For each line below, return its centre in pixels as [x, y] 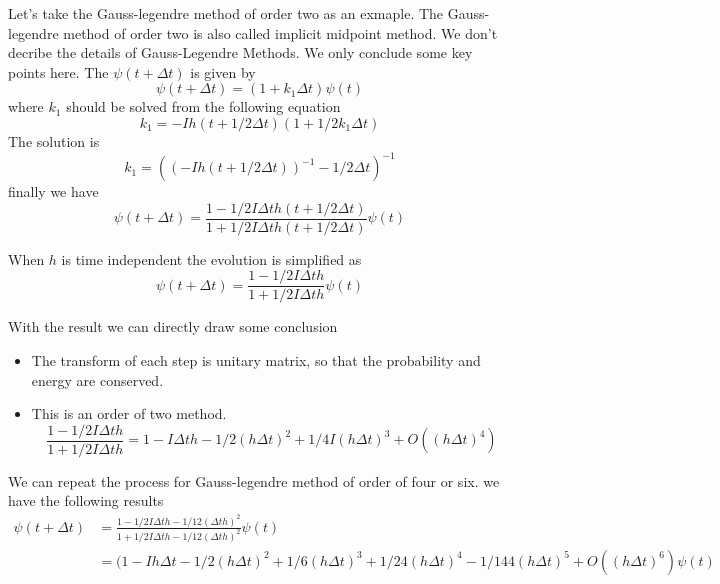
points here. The [58, 71]
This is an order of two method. [129, 413]
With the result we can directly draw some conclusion [173, 326]
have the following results [86, 500]
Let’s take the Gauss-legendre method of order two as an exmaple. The [226, 13]
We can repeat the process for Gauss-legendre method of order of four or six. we [254, 480]
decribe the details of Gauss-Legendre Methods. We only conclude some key [240, 52]
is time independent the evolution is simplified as [211, 258]
